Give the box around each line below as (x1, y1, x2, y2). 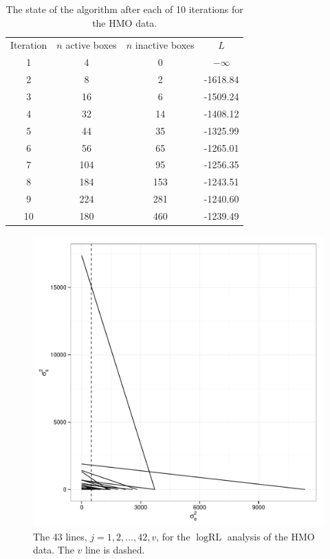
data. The (33, 543, 74, 557)
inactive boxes (135, 38, 195, 52)
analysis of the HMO (227, 529, 315, 543)
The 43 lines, (33, 529, 87, 543)
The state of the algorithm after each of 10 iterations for (5, 2, 243, 16)
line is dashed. (85, 543, 145, 557)
